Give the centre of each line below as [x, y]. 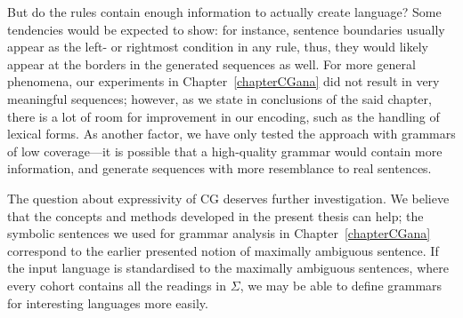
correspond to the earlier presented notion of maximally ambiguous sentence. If [223, 250]
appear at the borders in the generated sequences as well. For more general [211, 64]
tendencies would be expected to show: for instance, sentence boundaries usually [226, 29]
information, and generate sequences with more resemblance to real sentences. [219, 168]
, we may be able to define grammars [341, 285]
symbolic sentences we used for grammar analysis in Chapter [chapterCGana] [219, 233]
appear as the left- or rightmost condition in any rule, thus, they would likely [218, 47]
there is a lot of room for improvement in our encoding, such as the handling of [223, 116]
